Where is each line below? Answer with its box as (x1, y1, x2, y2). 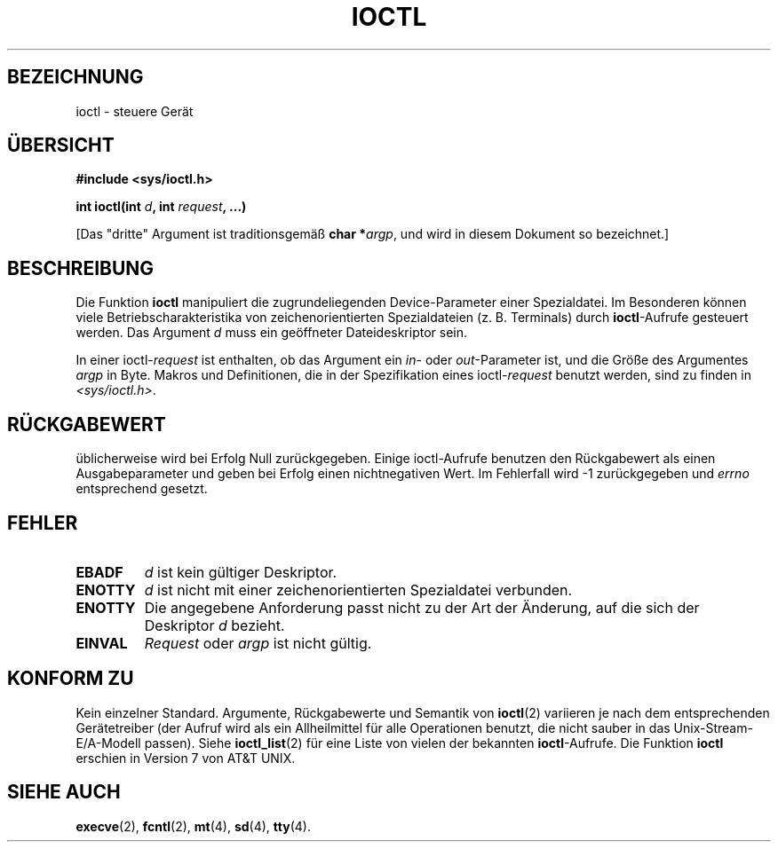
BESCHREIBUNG (7, 256, 155, 279)
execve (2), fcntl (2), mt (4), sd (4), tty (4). (75, 818, 311, 834)
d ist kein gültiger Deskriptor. (144, 562, 337, 581)
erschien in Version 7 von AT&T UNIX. (75, 750, 296, 766)
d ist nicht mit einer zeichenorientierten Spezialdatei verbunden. (144, 580, 573, 599)
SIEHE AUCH (7, 781, 121, 804)
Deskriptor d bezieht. (144, 616, 285, 634)
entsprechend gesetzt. (75, 481, 208, 497)
